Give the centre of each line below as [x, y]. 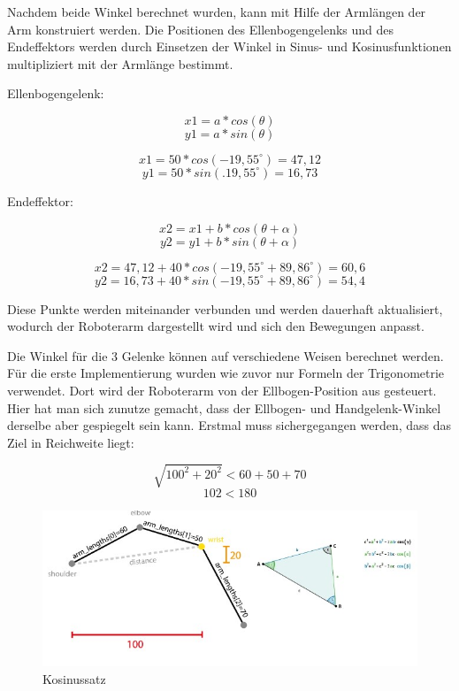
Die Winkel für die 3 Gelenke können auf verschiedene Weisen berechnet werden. [226, 355]
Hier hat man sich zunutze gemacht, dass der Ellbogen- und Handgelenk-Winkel [224, 407]
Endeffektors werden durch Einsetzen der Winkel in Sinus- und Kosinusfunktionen [229, 46]
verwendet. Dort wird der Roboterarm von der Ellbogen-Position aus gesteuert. [222, 390]
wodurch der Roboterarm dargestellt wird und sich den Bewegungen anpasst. [216, 326]
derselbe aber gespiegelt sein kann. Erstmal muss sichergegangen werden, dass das [229, 425]
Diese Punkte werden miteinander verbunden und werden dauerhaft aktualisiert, [225, 308]
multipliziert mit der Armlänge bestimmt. [120, 63]
